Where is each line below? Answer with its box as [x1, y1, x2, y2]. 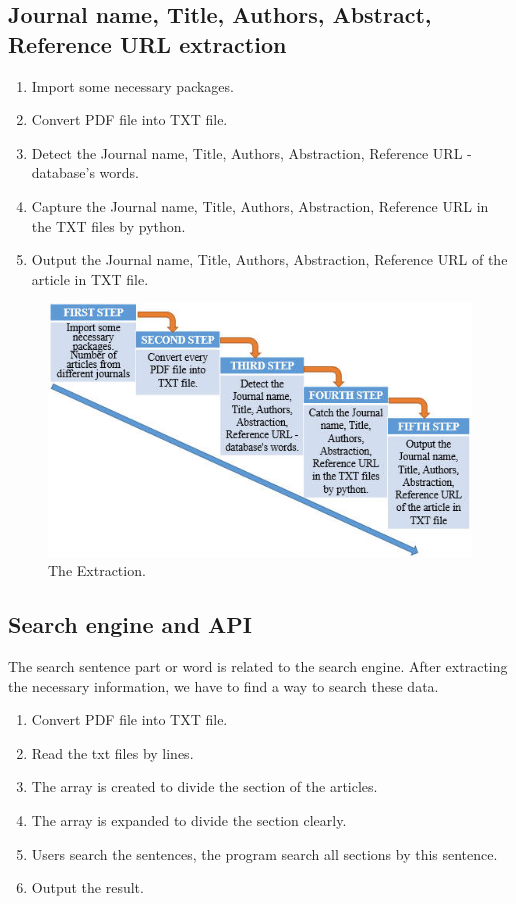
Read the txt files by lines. [31, 742, 194, 763]
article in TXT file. [31, 268, 149, 289]
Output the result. [31, 877, 144, 898]
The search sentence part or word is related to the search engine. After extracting [8, 656, 508, 677]
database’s [31, 162, 95, 183]
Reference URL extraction [8, 28, 287, 59]
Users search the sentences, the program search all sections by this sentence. [31, 843, 498, 864]
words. [99, 162, 140, 183]
